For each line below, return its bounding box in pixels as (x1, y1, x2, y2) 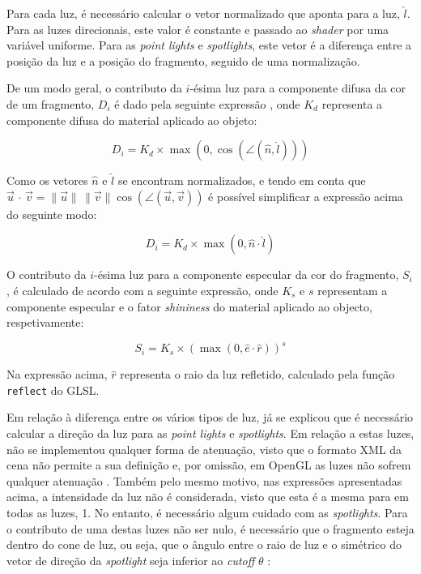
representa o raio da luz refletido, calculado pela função (120, 366, 395, 383)
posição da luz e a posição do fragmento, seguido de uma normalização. (6, 52, 360, 69)
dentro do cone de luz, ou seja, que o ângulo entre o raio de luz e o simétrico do (6, 536, 402, 553)
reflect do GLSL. (6, 381, 100, 398)
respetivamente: (6, 314, 84, 331)
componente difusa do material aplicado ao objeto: (6, 111, 257, 128)
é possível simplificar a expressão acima (208, 187, 403, 204)
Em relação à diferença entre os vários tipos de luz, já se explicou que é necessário (6, 409, 414, 426)
